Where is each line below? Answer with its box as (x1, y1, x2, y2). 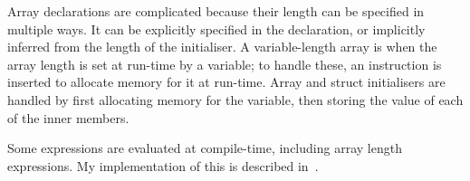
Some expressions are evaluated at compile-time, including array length (7, 138, 402, 157)
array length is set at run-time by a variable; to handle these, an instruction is (7, 54, 442, 73)
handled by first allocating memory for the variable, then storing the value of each (7, 90, 464, 109)
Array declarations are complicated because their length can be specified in (7, 2, 425, 20)
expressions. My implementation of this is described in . (7, 156, 319, 175)
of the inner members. (7, 108, 129, 127)
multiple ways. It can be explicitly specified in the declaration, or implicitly (7, 19, 426, 38)
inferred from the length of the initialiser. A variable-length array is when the (7, 37, 437, 56)
